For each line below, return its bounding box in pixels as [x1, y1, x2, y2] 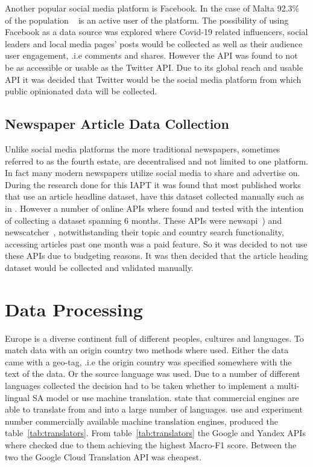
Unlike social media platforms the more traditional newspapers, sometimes [5, 142, 280, 155]
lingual [5, 391, 30, 403]
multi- [277, 379, 300, 391]
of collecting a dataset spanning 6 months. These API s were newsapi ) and [5, 214, 282, 226]
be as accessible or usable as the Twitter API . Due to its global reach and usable [5, 60, 303, 73]
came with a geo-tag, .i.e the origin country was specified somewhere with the [5, 355, 292, 368]
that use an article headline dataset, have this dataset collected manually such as [5, 190, 304, 203]
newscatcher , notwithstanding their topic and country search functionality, [5, 226, 284, 238]
